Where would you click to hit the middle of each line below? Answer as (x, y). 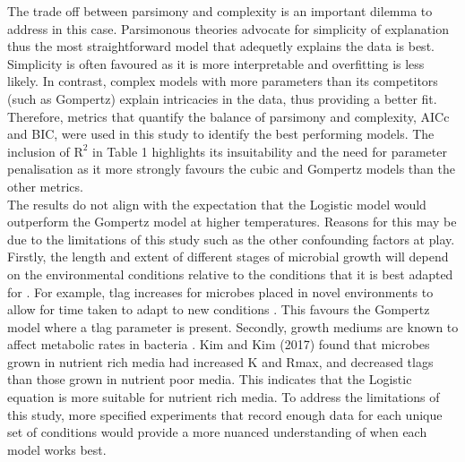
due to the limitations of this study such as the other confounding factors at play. (231, 239)
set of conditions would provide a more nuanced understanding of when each (217, 432)
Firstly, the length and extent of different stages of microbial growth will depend (228, 257)
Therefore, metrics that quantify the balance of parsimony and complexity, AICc (228, 116)
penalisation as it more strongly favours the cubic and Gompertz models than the (231, 169)
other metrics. (45, 186)
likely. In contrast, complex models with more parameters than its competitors (223, 81)
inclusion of (39, 151)
